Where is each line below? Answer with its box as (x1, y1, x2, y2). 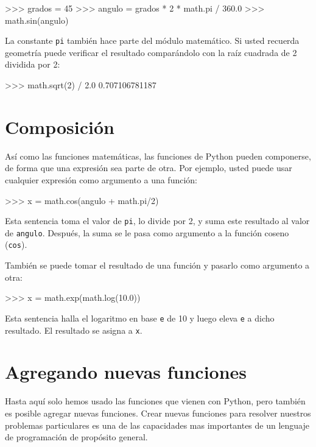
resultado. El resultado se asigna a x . (5, 323, 142, 336)
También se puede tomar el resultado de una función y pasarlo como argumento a (5, 259, 310, 272)
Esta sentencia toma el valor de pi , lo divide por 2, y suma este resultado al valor (5, 214, 310, 227)
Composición (5, 114, 114, 139)
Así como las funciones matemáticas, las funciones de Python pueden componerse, (5, 149, 311, 162)
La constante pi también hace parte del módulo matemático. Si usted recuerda (5, 34, 300, 47)
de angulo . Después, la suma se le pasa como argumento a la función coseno (5, 226, 289, 239)
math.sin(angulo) (5, 13, 69, 26)
